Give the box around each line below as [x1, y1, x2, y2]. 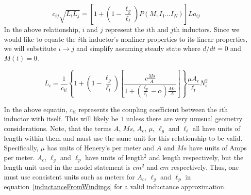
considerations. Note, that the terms [4, 123, 112, 133]
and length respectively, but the [149, 152, 244, 162]
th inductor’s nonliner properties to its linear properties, [80, 33, 248, 44]
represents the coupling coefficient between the [78, 104, 217, 114]
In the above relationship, [4, 24, 80, 34]
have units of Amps [189, 142, 247, 152]
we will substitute [4, 43, 56, 53]
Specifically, [4, 142, 39, 152]
